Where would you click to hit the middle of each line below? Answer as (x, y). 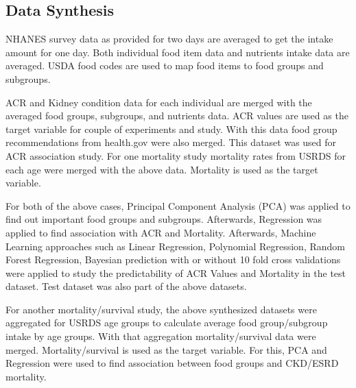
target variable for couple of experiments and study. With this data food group (171, 129)
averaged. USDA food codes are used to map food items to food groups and (165, 65)
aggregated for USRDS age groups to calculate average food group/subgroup (167, 323)
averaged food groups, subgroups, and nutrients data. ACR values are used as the (177, 116)
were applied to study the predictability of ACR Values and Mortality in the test (176, 272)
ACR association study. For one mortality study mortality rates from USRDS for (176, 155)
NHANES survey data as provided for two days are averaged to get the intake (169, 39)
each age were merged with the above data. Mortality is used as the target (162, 169)
